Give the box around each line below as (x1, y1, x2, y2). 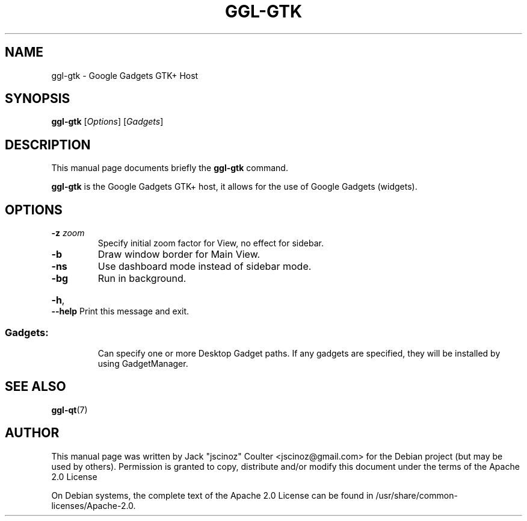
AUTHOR (5, 425, 60, 441)
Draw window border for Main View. (97, 248, 260, 261)
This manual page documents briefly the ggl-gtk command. (51, 163, 288, 173)
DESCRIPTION (5, 137, 91, 152)
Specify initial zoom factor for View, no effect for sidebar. (97, 238, 324, 249)
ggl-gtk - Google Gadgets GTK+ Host (51, 70, 199, 81)
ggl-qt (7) (51, 404, 88, 415)
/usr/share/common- (375, 490, 458, 501)
